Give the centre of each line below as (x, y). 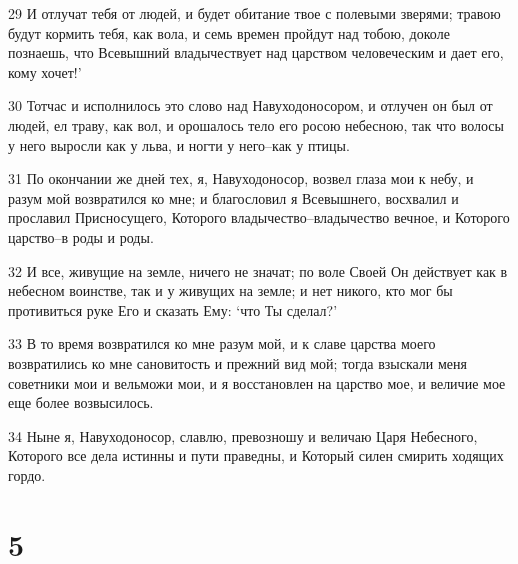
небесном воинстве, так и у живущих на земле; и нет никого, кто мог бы (230, 290)
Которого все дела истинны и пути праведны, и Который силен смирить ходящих (256, 455)
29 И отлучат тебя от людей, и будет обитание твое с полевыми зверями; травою (254, 13)
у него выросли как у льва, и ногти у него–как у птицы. (179, 144)
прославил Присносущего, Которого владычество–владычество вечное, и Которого (259, 217)
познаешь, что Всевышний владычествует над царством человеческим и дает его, (256, 52)
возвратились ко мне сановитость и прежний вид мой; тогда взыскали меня (237, 362)
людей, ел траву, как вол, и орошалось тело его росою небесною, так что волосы (256, 124)
